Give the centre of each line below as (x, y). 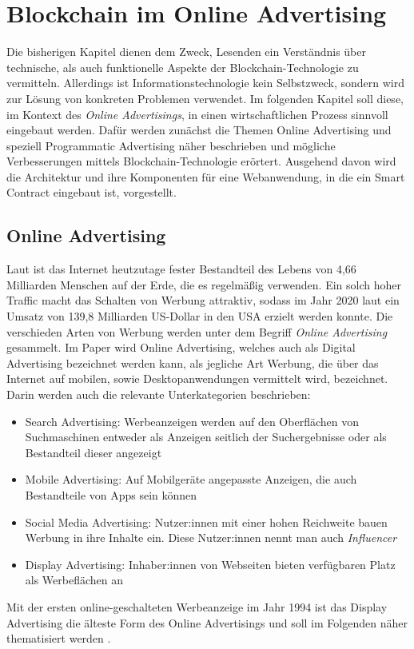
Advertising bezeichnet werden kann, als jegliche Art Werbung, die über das (193, 362)
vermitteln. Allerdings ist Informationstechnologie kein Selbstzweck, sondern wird (205, 83)
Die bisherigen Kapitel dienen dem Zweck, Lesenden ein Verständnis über (186, 52)
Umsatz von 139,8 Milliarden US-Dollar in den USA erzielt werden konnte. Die (200, 316)
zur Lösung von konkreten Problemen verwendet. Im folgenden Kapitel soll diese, (205, 98)
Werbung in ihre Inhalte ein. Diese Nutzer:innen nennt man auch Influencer (211, 538)
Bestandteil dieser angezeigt (94, 452)
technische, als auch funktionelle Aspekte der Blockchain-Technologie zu (183, 67)
